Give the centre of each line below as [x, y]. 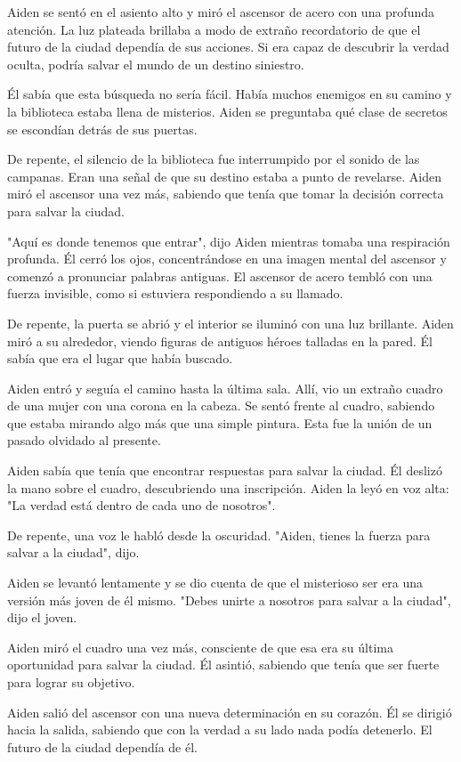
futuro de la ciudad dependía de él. [102, 746]
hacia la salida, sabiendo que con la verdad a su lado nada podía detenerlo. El [220, 730]
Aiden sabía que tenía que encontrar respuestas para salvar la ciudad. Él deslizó [225, 470]
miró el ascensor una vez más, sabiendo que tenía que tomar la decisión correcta [226, 194]
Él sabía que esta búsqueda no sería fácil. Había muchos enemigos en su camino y [230, 94]
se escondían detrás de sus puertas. [102, 129]
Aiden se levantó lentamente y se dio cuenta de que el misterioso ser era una [215, 583]
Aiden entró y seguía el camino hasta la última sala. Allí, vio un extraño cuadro [225, 388]
